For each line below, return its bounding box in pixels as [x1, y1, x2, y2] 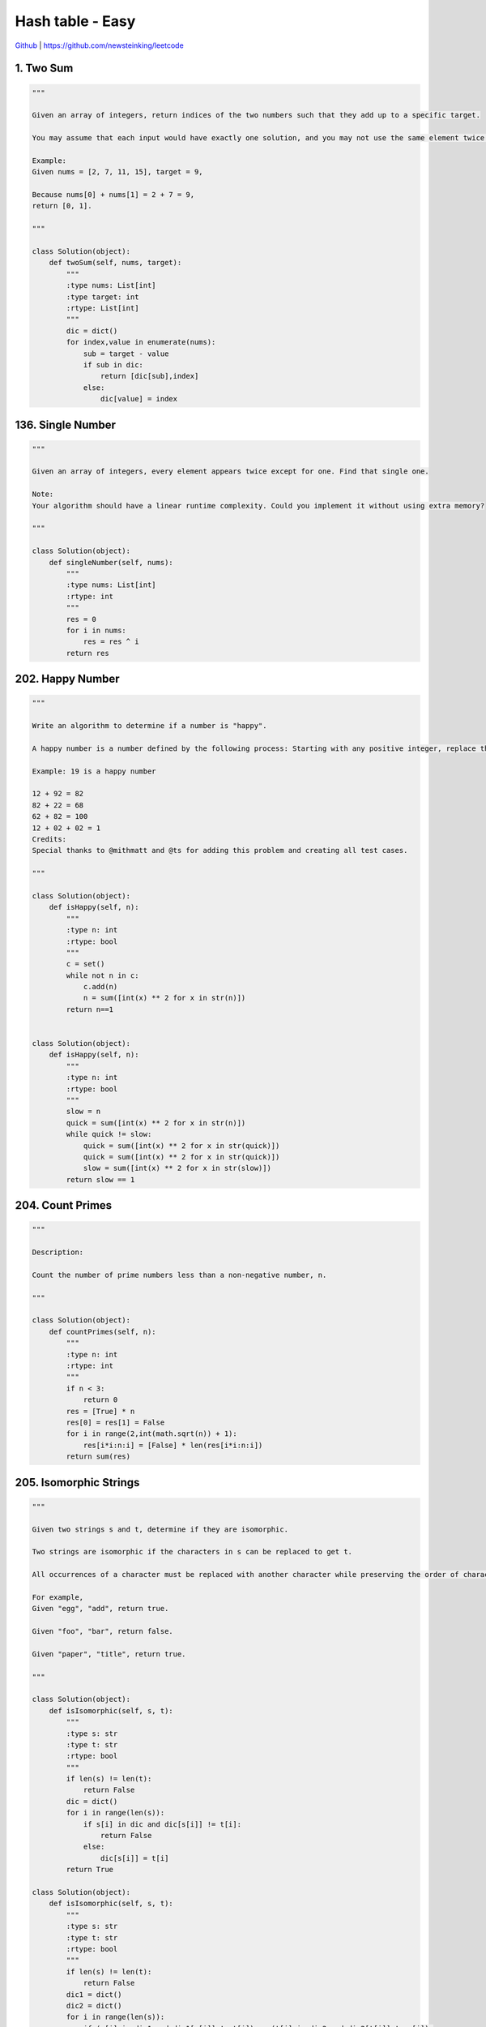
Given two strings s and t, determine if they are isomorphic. [32, 1524, 289, 1534]
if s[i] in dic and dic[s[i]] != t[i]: [83, 1819, 242, 1828]
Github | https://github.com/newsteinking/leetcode [15, 41, 184, 50]
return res [66, 649, 109, 658]
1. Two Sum [15, 62, 74, 75]
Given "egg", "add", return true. [32, 1604, 169, 1613]
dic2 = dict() [66, 2001, 122, 2010]
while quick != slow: [66, 1129, 152, 1139]
